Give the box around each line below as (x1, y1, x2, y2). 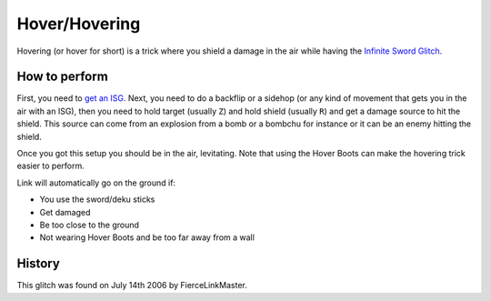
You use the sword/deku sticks (39, 194, 155, 205)
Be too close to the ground (39, 219, 140, 230)
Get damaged (39, 206, 91, 217)
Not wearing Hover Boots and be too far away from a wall (39, 232, 255, 243)
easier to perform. (16, 160, 85, 172)
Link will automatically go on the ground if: (16, 177, 176, 188)
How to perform (16, 69, 108, 85)
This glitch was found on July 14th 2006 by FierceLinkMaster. (16, 280, 247, 291)
